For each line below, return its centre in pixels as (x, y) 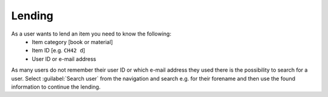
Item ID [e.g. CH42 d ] (58, 51)
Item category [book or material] (73, 42)
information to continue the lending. (56, 87)
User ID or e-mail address (64, 59)
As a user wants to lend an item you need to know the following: (91, 34)
